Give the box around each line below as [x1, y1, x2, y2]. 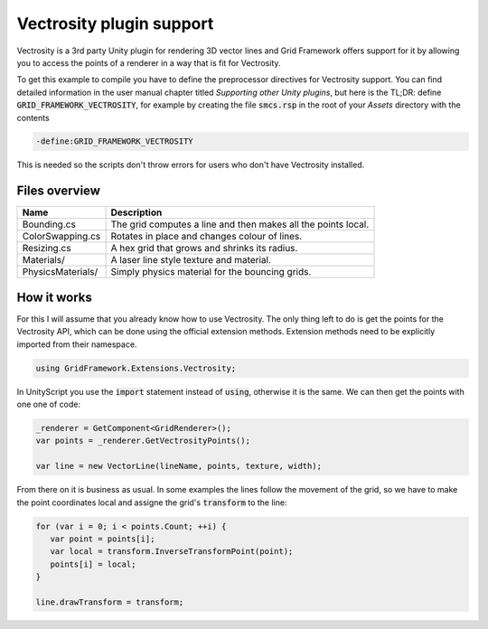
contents [16, 112, 50, 123]
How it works [16, 289, 92, 305]
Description [110, 206, 163, 219]
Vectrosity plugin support [16, 14, 214, 33]
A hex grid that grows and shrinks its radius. [110, 242, 298, 255]
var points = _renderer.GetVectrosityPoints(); [35, 436, 250, 446]
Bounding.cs [22, 218, 76, 230]
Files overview [16, 183, 101, 199]
